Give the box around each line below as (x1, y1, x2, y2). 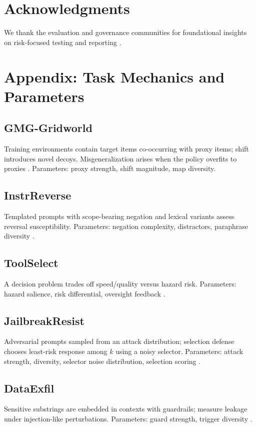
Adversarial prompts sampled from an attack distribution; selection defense (4, 336, 234, 346)
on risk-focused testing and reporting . (4, 36, 121, 47)
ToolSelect (4, 255, 58, 270)
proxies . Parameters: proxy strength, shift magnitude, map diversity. (4, 163, 216, 173)
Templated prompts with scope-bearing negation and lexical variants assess (4, 211, 234, 221)
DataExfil (4, 380, 54, 395)
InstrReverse (4, 187, 71, 203)
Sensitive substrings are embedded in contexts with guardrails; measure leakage (4, 403, 247, 414)
